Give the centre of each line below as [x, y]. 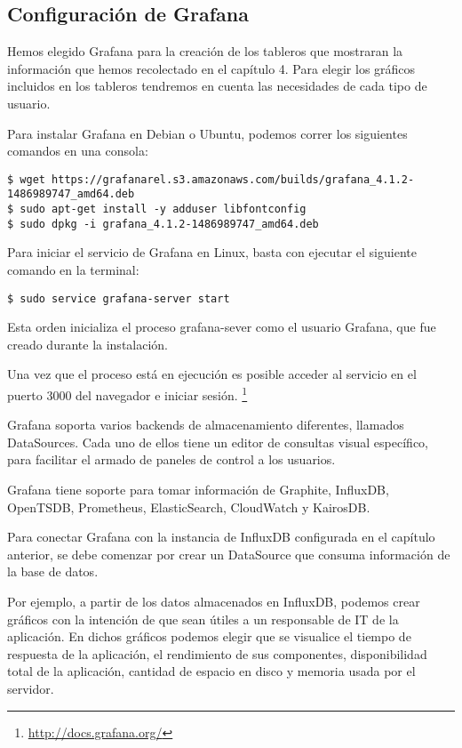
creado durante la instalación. [88, 344]
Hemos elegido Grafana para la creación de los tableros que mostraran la [205, 51]
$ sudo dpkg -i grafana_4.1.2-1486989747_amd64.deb [163, 224]
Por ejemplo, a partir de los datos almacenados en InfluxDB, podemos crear [214, 602]
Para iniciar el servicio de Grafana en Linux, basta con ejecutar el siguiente [212, 252]
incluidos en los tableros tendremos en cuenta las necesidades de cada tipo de [217, 86]
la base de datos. [53, 571]
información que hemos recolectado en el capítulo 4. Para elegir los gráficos [211, 68]
